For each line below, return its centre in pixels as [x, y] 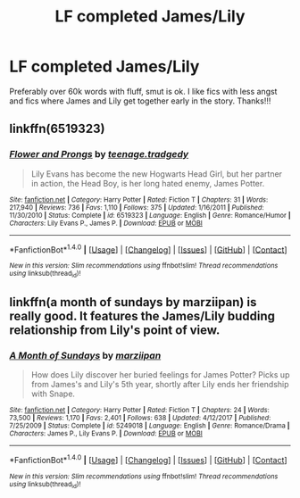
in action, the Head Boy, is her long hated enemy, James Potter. [148, 183]
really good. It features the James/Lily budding [142, 316]
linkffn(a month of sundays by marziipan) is [133, 302]
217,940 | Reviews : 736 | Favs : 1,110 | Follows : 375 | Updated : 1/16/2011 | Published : [137, 207]
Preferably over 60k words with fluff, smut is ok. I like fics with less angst [143, 91]
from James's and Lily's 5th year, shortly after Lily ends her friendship [160, 385]
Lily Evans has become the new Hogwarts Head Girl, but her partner [157, 174]
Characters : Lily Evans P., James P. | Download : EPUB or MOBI [106, 223]
